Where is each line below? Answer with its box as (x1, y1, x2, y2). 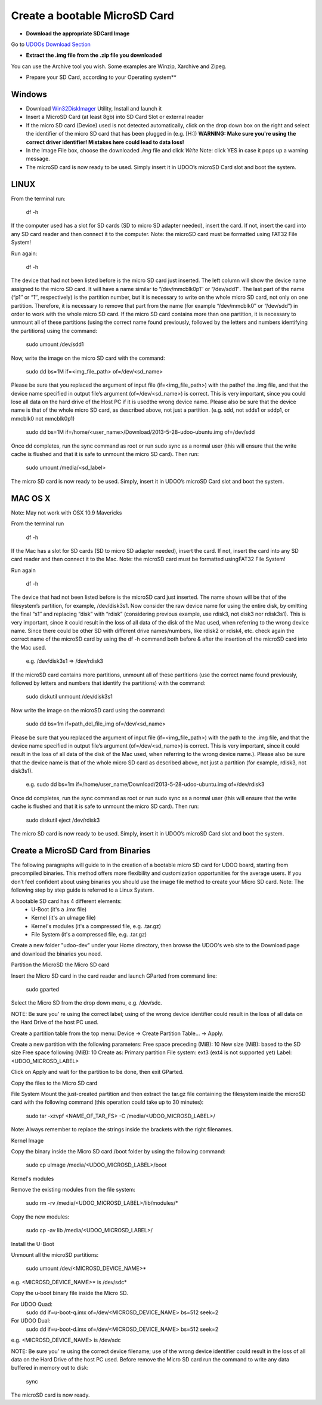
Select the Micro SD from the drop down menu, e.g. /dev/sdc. (11, 999, 162, 1006)
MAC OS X (11, 493, 51, 503)
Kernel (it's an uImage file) (31, 914, 96, 922)
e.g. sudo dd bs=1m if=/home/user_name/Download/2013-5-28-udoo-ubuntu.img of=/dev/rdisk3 (26, 780, 265, 788)
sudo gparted (26, 986, 60, 993)
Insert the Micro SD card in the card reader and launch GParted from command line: (11, 972, 217, 979)
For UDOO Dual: (11, 1317, 51, 1324)
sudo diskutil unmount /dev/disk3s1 (26, 693, 113, 700)
